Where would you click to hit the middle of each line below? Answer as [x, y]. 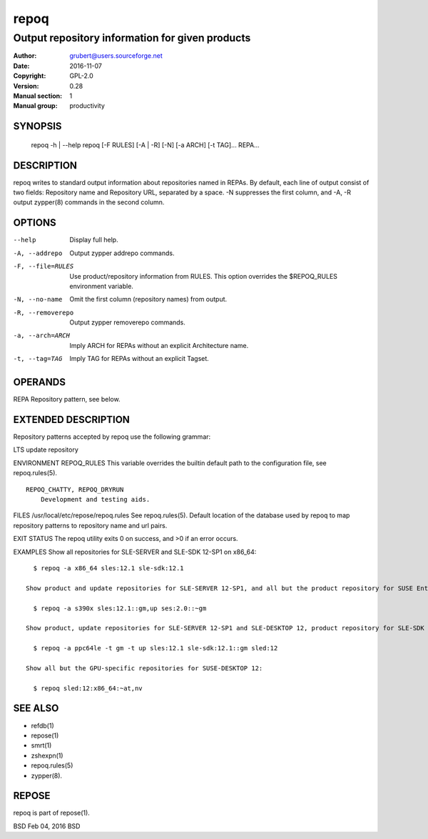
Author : [25, 56]
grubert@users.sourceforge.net [116, 56]
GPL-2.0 [82, 76]
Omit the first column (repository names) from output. [148, 299]
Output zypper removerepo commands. [127, 322]
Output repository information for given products [132, 38]
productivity [87, 106]
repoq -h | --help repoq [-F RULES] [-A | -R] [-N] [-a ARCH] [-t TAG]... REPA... [145, 145]
